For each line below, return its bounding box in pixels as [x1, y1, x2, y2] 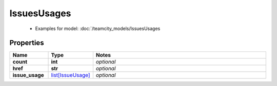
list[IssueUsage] [51, 72, 90, 79]
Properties [9, 39, 44, 47]
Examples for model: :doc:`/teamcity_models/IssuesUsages [35, 25, 161, 32]
